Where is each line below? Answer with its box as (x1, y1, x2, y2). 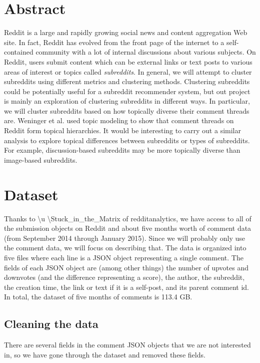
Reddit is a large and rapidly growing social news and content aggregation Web (4, 27, 247, 38)
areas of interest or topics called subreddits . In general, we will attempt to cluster (4, 66, 252, 77)
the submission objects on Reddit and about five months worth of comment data (4, 223, 251, 233)
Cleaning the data (4, 316, 98, 331)
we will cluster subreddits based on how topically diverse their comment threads (4, 105, 249, 116)
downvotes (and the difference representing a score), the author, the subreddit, (4, 272, 245, 282)
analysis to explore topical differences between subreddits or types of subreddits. (4, 135, 250, 145)
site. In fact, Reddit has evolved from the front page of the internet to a (4, 37, 224, 47)
